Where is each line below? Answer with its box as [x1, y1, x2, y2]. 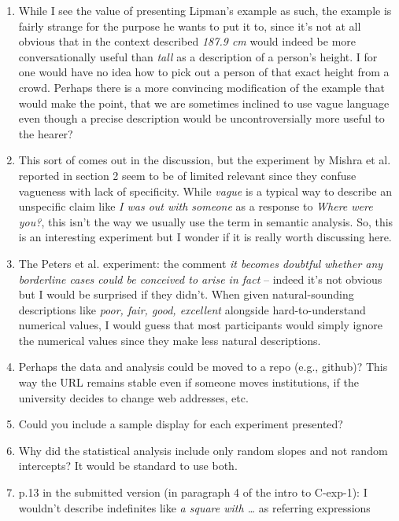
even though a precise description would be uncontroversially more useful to [18, 110, 385, 127]
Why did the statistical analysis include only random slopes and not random [18, 442, 388, 458]
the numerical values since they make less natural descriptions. [18, 332, 321, 348]
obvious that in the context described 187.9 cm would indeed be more [18, 33, 357, 50]
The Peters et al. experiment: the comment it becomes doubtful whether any [18, 255, 383, 271]
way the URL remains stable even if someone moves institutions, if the [18, 374, 359, 391]
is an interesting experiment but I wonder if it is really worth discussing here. [18, 229, 392, 245]
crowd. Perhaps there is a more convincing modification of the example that [18, 79, 386, 95]
